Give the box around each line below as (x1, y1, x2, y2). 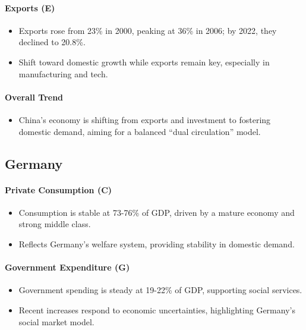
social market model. (18, 315, 94, 328)
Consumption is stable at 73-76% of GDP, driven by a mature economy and (18, 206, 295, 218)
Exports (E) (5, 1, 55, 14)
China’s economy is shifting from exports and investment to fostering (18, 113, 271, 125)
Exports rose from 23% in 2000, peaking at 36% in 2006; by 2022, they (18, 24, 277, 36)
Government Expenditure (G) (5, 261, 130, 274)
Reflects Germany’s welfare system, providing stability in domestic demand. (18, 237, 295, 250)
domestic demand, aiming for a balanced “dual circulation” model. (18, 125, 261, 137)
